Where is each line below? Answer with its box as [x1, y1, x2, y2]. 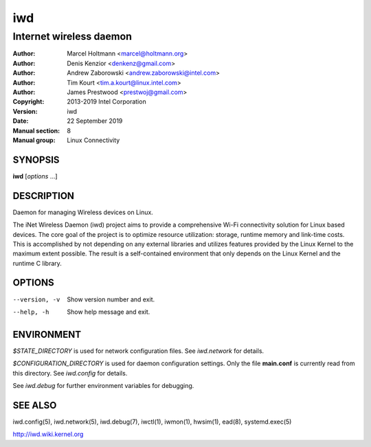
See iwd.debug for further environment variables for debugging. [12, 382, 194, 390]
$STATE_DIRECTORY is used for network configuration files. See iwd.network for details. [12, 347, 265, 355]
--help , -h [12, 308, 49, 316]
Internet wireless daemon [12, 30, 132, 43]
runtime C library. [12, 259, 62, 267]
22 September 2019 [67, 117, 123, 125]
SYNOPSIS [12, 154, 60, 165]
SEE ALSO [12, 399, 57, 411]
